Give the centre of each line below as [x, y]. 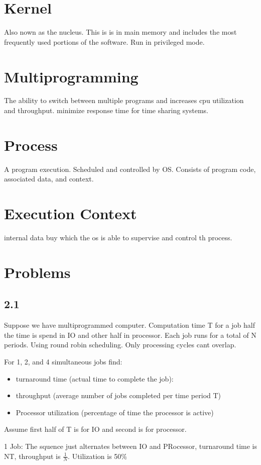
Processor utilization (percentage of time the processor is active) [115, 412]
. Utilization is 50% [97, 456]
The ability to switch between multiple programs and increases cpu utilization [124, 100]
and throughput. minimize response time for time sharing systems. [106, 110]
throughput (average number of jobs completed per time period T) [118, 395]
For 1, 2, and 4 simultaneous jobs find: [63, 362]
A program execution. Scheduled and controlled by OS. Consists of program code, [130, 169]
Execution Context [71, 213]
